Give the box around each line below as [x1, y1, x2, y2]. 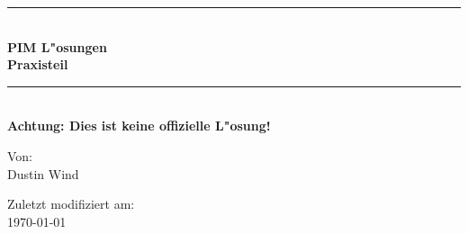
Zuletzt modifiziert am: [7, 194, 135, 213]
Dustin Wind [7, 164, 79, 183]
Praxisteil [7, 55, 68, 74]
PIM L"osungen [7, 37, 107, 56]
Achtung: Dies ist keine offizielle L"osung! [7, 116, 271, 135]
